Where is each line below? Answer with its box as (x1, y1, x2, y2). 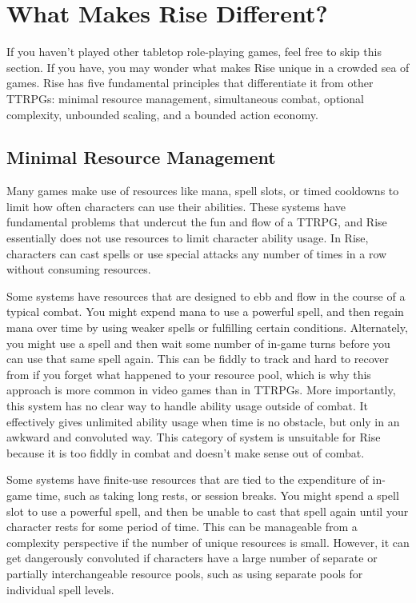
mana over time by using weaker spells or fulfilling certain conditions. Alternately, (6, 319, 408, 336)
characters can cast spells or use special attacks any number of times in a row (6, 245, 387, 262)
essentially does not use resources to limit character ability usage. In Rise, (6, 230, 369, 246)
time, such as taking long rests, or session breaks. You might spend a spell (35, 486, 399, 503)
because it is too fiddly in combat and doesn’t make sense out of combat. (6, 444, 365, 461)
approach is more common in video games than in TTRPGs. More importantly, (6, 381, 396, 398)
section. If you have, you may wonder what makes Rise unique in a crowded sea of (6, 58, 410, 75)
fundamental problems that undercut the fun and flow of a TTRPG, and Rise (6, 214, 387, 230)
